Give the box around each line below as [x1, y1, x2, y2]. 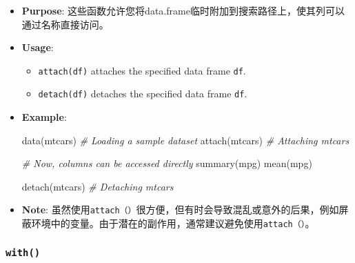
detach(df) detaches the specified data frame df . [38, 86, 247, 101]
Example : [21, 110, 67, 124]
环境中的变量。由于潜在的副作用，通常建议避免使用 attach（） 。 [31, 216, 315, 231]
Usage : [21, 40, 54, 55]
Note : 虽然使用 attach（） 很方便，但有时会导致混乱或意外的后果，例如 [21, 202, 339, 217]
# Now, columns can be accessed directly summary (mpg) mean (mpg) [21, 156, 312, 171]
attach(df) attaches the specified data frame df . [38, 63, 246, 77]
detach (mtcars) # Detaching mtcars [21, 179, 174, 193]
